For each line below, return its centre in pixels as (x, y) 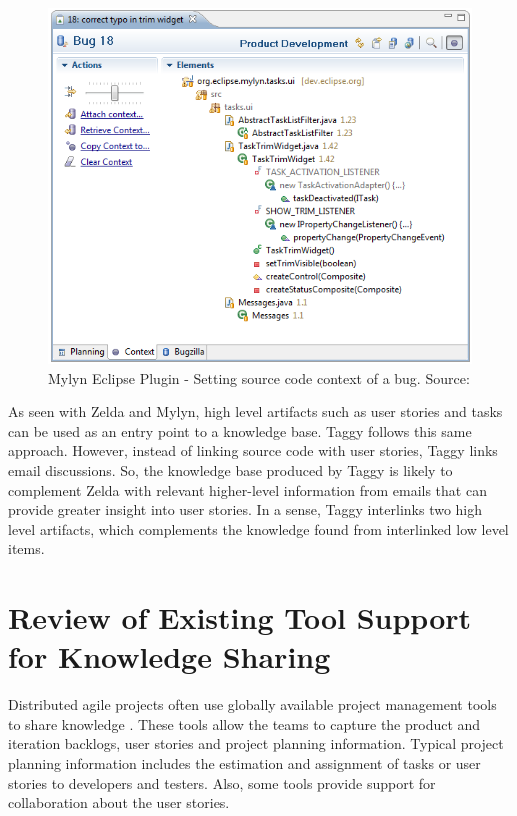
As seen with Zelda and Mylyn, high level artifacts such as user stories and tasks (255, 411)
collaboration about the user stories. (119, 802)
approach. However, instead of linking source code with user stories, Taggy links (253, 450)
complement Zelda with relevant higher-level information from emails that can (247, 489)
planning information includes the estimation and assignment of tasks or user (244, 763)
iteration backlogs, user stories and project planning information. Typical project (256, 743)
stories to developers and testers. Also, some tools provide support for (222, 782)
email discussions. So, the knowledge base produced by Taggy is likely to (230, 469)
